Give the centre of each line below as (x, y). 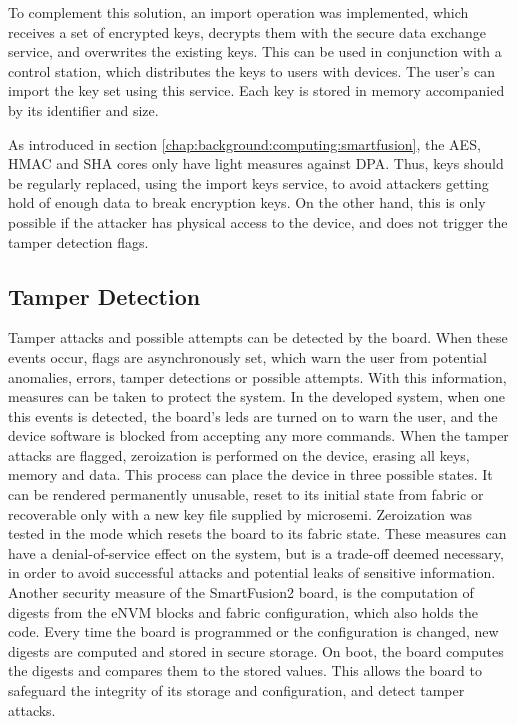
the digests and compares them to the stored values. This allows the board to (245, 670)
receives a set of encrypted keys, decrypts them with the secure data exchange (247, 31)
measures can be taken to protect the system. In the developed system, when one (257, 396)
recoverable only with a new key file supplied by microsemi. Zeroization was (240, 513)
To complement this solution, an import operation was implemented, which (238, 12)
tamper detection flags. (78, 241)
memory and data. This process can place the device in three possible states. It (250, 474)
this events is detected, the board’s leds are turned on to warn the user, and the (253, 415)
